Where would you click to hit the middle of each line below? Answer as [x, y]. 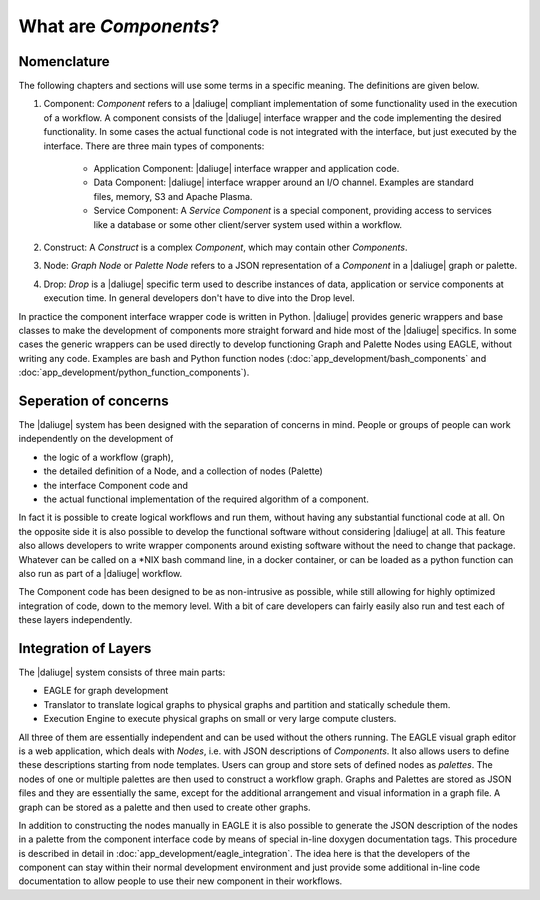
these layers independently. [75, 620]
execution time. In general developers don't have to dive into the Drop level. [199, 298]
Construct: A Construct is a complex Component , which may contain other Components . [226, 247]
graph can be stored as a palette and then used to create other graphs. [164, 807]
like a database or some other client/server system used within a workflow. [248, 224]
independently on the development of [96, 439]
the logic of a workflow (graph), [108, 457]
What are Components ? [119, 26]
